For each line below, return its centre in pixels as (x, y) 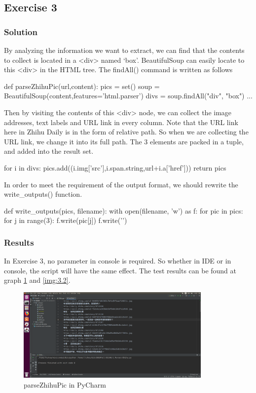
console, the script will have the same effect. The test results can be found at (120, 270)
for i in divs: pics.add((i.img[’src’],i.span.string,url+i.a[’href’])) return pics (115, 167)
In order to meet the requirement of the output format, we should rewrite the (121, 184)
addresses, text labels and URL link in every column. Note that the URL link (121, 122)
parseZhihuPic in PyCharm (65, 384)
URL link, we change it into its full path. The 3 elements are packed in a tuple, (124, 141)
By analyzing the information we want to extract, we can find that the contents (124, 50)
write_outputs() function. (43, 194)
